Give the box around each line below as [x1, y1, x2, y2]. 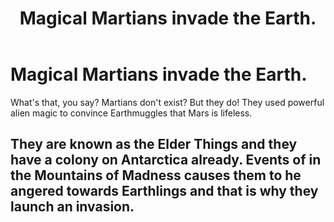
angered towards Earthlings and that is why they [10, 183, 319, 200]
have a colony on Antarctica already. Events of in [10, 152, 322, 169]
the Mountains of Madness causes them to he [10, 167, 302, 184]
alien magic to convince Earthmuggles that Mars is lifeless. [10, 107, 253, 119]
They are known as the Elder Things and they [10, 136, 298, 153]
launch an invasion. [10, 198, 135, 216]
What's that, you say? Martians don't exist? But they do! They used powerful [10, 96, 325, 108]
